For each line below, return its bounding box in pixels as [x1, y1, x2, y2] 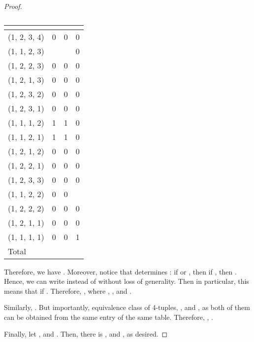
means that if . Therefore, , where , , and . [4, 285, 132, 296]
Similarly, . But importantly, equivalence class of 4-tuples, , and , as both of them [4, 302, 250, 312]
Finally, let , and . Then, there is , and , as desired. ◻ [4, 328, 168, 339]
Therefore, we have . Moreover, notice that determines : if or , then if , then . [4, 266, 237, 276]
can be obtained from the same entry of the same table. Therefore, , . [4, 311, 213, 322]
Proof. [4, 1, 22, 11]
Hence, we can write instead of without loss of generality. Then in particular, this [4, 276, 249, 286]
